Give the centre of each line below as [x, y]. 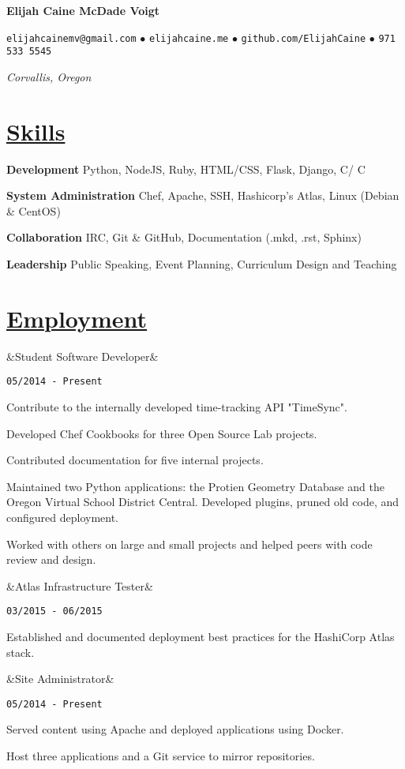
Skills [36, 131]
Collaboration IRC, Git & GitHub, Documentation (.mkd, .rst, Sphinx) [184, 237]
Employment [77, 318]
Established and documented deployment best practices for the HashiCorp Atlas [201, 636]
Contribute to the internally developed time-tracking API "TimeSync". [177, 406]
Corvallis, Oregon [49, 76]
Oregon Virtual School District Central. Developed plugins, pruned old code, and [203, 502]
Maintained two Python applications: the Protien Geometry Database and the [195, 486]
